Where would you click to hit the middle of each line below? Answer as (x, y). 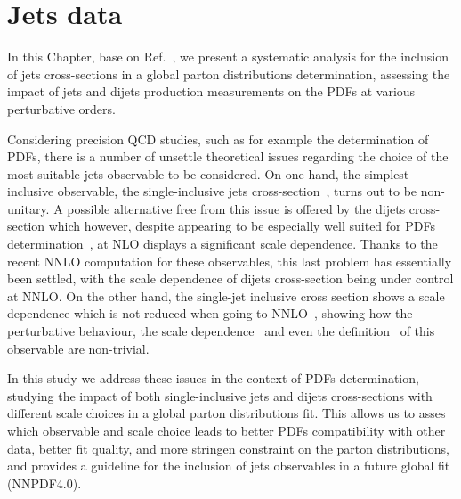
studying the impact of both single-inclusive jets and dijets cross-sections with (220, 395)
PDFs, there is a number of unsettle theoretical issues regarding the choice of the (228, 156)
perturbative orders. (61, 108)
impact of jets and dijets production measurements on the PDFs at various (211, 91)
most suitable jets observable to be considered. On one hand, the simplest (208, 173)
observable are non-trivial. (78, 348)
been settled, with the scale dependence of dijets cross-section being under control (230, 278)
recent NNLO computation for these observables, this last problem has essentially (230, 261)
